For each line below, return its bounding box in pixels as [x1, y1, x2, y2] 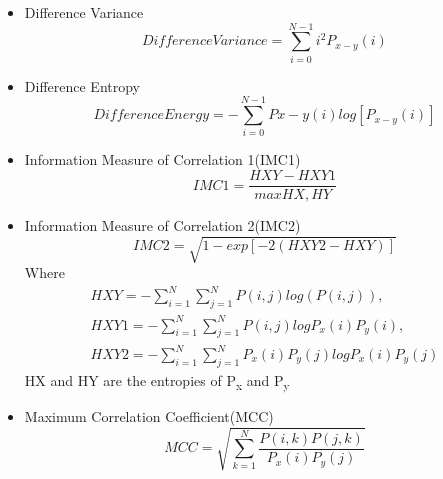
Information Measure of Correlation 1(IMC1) [24, 149, 301, 170]
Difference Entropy [24, 75, 140, 96]
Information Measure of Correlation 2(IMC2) [24, 215, 301, 236]
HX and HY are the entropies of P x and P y [24, 369, 290, 393]
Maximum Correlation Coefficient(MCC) [24, 405, 274, 426]
